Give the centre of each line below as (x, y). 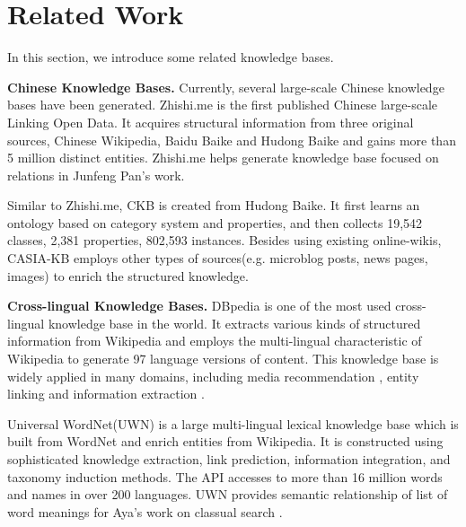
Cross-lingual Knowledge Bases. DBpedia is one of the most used (199, 306)
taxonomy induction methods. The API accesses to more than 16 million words (225, 476)
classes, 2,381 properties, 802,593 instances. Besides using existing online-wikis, (224, 240)
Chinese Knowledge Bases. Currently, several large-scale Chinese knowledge (226, 87)
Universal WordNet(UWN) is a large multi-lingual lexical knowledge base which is (233, 423)
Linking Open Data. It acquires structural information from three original (211, 122)
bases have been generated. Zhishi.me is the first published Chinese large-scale (223, 105)
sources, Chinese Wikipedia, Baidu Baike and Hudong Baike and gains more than (232, 140)
